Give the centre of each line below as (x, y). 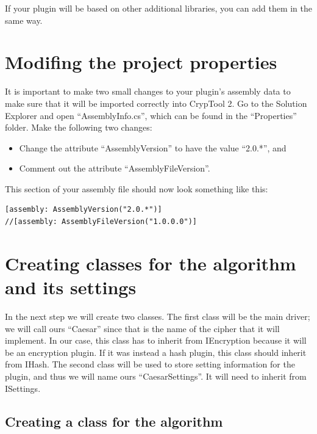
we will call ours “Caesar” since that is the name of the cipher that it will (142, 328)
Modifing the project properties (141, 62)
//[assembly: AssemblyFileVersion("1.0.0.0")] (101, 222)
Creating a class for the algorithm (114, 421)
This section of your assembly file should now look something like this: (137, 188)
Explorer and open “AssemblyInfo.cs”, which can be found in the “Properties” (151, 115)
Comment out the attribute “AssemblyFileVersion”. (115, 168)
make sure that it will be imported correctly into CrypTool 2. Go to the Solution (156, 103)
